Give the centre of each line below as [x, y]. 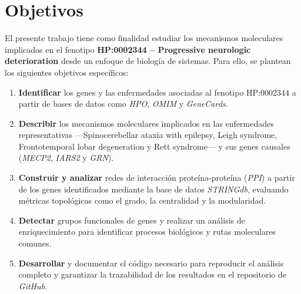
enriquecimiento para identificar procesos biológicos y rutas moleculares [147, 232]
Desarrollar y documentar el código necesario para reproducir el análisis [151, 263]
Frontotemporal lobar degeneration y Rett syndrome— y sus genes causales [154, 146]
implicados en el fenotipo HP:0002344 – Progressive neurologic [128, 49]
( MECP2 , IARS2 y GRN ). [66, 158]
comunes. [35, 243]
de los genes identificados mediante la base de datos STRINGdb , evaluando [153, 189]
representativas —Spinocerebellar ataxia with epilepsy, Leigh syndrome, [148, 135]
